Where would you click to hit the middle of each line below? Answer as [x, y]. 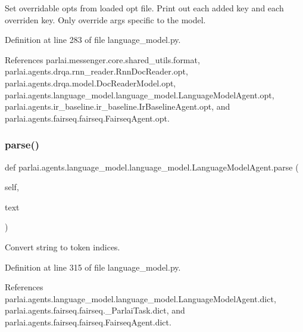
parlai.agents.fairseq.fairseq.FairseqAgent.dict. [88, 322]
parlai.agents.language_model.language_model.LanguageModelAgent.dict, [140, 298]
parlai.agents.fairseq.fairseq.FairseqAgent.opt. [87, 118]
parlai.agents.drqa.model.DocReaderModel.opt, [90, 83]
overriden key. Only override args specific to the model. [105, 19]
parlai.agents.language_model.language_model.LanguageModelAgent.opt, [140, 94]
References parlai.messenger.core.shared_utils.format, [102, 59]
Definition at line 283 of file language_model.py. [93, 40]
